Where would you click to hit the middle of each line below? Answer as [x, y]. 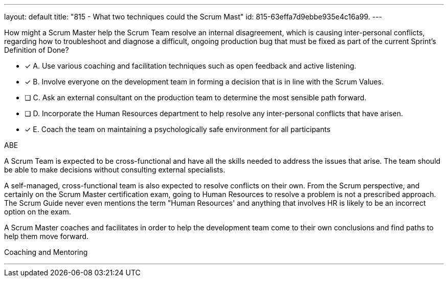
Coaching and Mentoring [46, 252]
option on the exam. [38, 212]
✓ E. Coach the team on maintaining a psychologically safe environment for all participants [178, 129]
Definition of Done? [37, 50]
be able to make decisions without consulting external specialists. [115, 170]
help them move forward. [47, 236]
